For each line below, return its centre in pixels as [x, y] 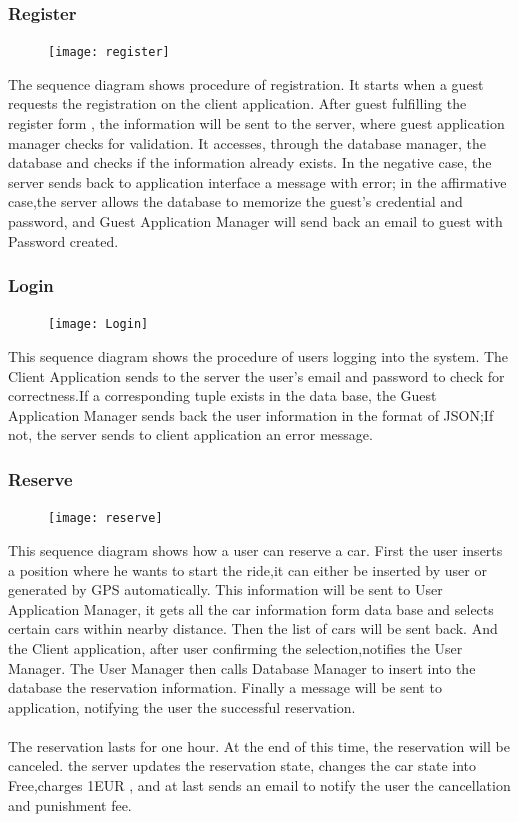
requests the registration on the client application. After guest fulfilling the [237, 103]
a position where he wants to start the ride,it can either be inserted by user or [247, 569]
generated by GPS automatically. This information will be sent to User [225, 589]
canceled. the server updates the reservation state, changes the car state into [242, 765]
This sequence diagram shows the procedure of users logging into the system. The [258, 356]
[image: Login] [98, 324]
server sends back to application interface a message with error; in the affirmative [257, 181]
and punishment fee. [70, 804]
